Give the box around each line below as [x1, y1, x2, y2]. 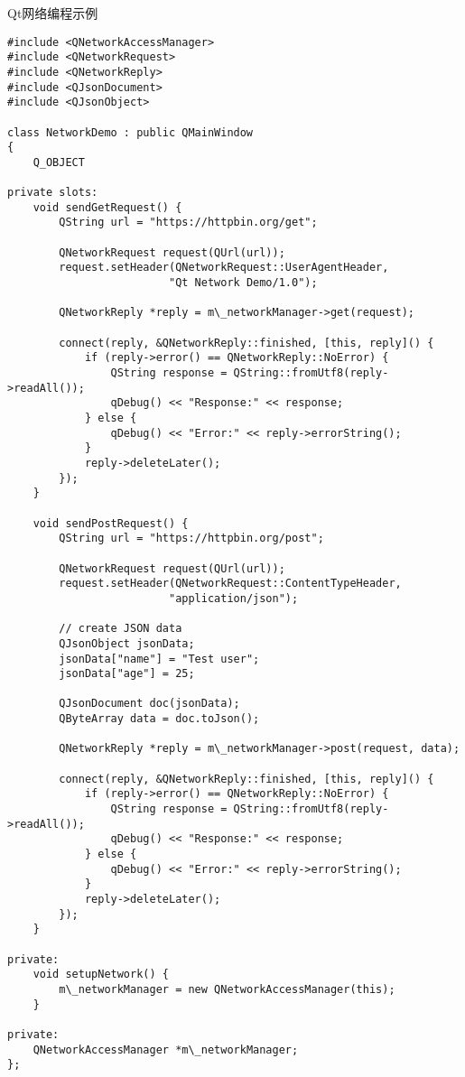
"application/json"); [168, 591, 299, 605]
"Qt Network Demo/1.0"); [168, 276, 318, 290]
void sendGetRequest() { [33, 200, 182, 214]
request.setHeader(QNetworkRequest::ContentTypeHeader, [59, 577, 402, 590]
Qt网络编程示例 [7, 4, 98, 22]
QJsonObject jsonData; [59, 636, 195, 650]
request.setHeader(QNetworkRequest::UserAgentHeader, [59, 261, 389, 274]
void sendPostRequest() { [33, 516, 189, 530]
